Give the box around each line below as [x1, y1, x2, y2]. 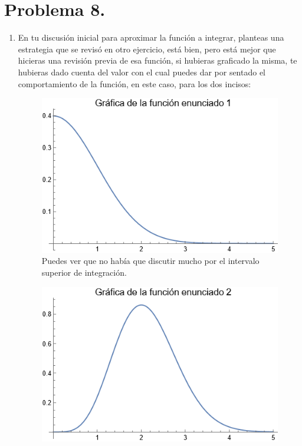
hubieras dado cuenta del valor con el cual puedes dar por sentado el [18, 65, 266, 78]
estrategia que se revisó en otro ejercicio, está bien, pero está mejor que [18, 42, 276, 55]
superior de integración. [41, 266, 127, 278]
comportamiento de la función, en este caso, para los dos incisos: [18, 77, 251, 90]
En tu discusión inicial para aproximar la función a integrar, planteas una [18, 31, 284, 44]
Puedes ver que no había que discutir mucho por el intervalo [41, 255, 260, 267]
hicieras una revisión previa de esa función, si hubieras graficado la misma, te [18, 54, 297, 67]
